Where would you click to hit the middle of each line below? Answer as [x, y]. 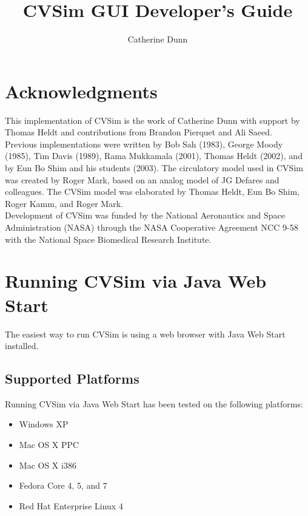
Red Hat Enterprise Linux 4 [71, 505]
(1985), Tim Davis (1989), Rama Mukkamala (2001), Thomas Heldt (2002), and [154, 156]
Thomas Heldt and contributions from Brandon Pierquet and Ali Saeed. [139, 132]
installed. [22, 346]
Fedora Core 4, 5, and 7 [63, 485]
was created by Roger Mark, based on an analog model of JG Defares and [142, 179]
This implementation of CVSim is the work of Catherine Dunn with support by [152, 120]
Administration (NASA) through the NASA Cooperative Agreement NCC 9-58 [152, 227]
